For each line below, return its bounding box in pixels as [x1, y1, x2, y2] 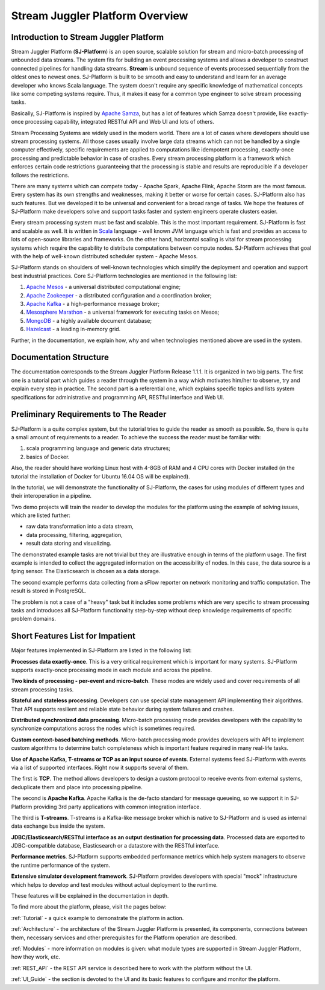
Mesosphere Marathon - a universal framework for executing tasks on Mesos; [26, 308, 220, 316]
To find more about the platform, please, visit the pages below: [11, 903, 167, 910]
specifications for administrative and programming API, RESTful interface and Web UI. [11, 393, 224, 401]
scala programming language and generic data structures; [26, 445, 171, 452]
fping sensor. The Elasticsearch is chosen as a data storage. [11, 568, 161, 575]
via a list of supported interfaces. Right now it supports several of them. [11, 764, 189, 771]
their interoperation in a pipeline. [11, 492, 92, 500]
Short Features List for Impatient [11, 631, 135, 641]
